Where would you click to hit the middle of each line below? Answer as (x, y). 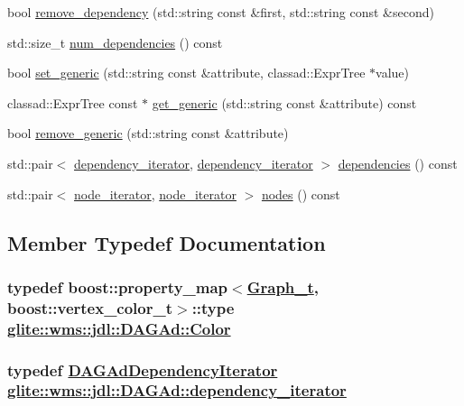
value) (393, 73)
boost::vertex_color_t (90, 307)
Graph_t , (283, 286)
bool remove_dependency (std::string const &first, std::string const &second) (221, 12)
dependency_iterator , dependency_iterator (194, 163)
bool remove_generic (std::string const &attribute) (148, 133)
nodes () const (301, 194)
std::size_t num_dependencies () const (115, 42)
